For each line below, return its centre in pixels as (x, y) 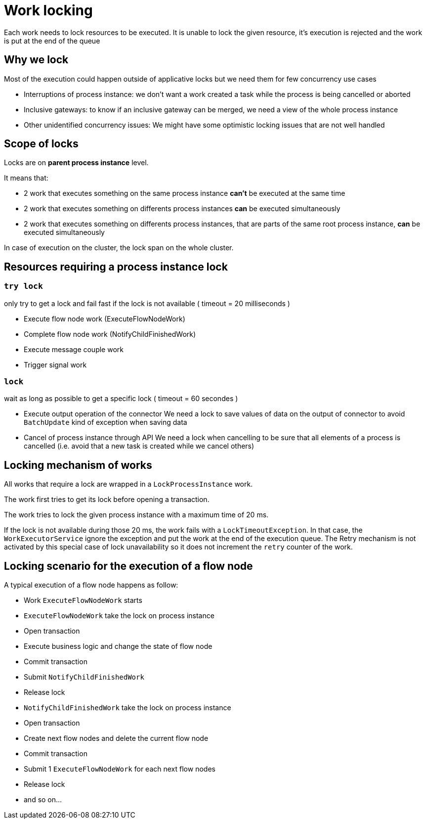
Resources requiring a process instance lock (116, 267)
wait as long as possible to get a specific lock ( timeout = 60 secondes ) (121, 399)
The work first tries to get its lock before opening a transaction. (107, 500)
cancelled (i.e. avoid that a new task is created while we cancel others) (139, 446)
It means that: (26, 178)
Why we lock (36, 60)
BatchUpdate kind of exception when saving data (106, 422)
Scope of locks (41, 144)
